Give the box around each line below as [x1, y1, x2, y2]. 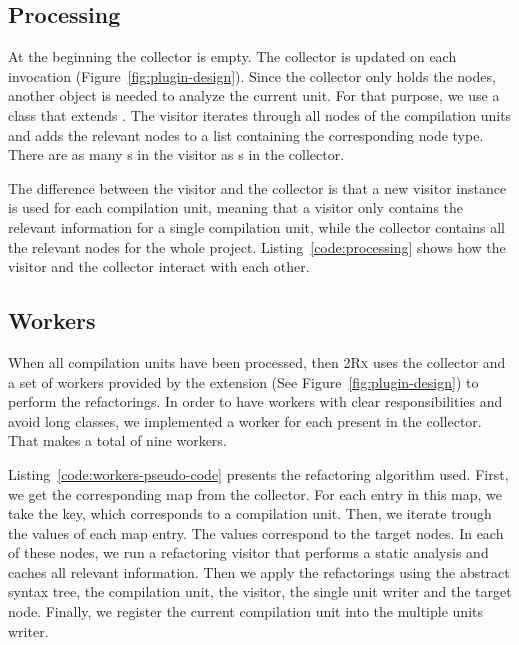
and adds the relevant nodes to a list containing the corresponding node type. [8, 124, 484, 145]
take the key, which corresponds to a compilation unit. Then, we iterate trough [8, 503, 492, 524]
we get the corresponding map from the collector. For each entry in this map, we [8, 483, 503, 504]
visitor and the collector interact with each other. [8, 256, 310, 277]
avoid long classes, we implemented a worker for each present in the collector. [8, 410, 482, 431]
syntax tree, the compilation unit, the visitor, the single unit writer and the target [8, 581, 512, 602]
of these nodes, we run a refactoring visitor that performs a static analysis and [8, 542, 489, 563]
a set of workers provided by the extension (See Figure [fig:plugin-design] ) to [8, 371, 479, 392]
